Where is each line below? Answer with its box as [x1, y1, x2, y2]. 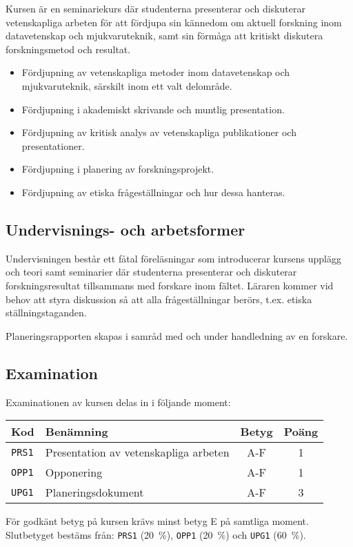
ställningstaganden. [6, 305, 87, 320]
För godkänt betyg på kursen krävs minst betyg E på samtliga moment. [6, 514, 309, 528]
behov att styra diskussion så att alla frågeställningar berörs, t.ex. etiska [6, 291, 312, 306]
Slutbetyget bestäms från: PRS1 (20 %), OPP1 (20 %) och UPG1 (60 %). [6, 527, 306, 541]
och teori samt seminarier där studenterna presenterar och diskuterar [6, 265, 297, 279]
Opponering [45, 464, 103, 481]
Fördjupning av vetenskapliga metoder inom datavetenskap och [21, 65, 290, 79]
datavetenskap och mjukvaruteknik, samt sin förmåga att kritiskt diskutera [6, 28, 323, 43]
